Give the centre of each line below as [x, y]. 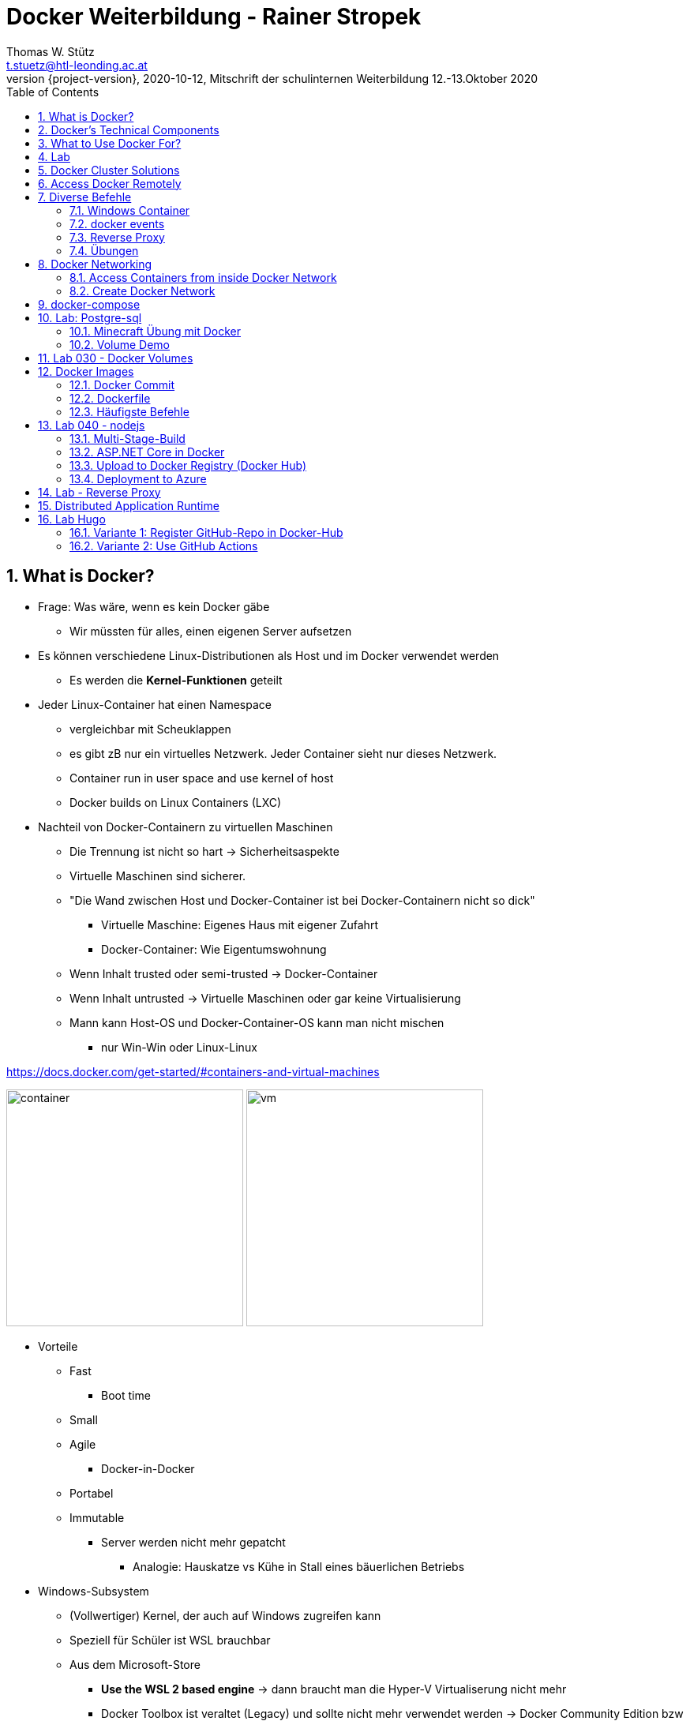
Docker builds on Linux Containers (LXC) [176, 802]
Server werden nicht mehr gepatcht [193, 1542]
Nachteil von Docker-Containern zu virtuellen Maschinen [186, 827]
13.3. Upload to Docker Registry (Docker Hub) [188, 465]
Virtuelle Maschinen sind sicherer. [158, 875]
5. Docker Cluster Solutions [109, 170]
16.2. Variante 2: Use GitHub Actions [164, 546]
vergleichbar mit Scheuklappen [150, 729]
